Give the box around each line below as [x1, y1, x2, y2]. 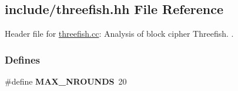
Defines [5, 52, 41, 66]
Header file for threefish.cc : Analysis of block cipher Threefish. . [5, 27, 234, 40]
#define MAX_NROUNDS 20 [5, 75, 127, 87]
